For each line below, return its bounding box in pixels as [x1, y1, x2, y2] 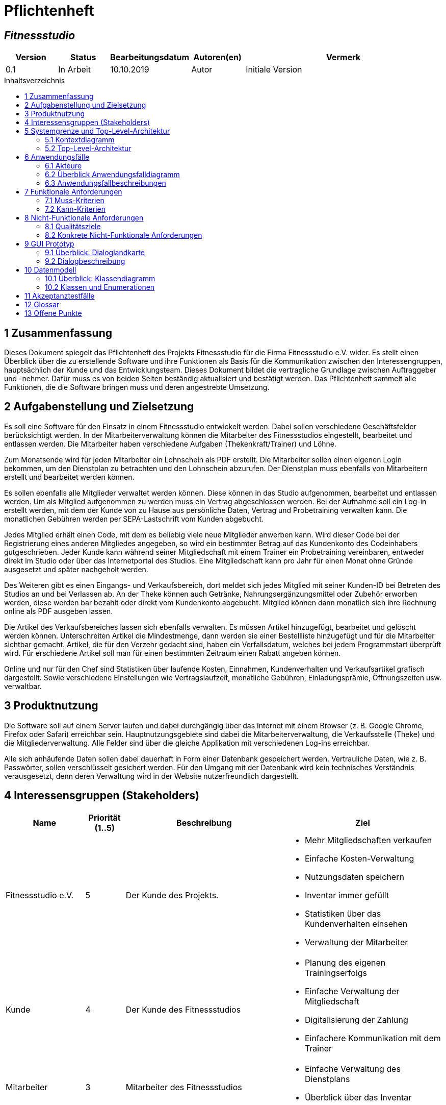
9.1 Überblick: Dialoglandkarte [45, 248, 145, 257]
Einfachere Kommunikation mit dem [304, 1033, 441, 1043]
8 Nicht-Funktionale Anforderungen [24, 213, 144, 223]
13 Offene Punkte [24, 309, 82, 318]
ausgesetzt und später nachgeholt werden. [4, 564, 148, 574]
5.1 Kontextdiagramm [45, 135, 115, 144]
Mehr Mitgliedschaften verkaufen [304, 834, 432, 845]
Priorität [88, 812, 121, 823]
